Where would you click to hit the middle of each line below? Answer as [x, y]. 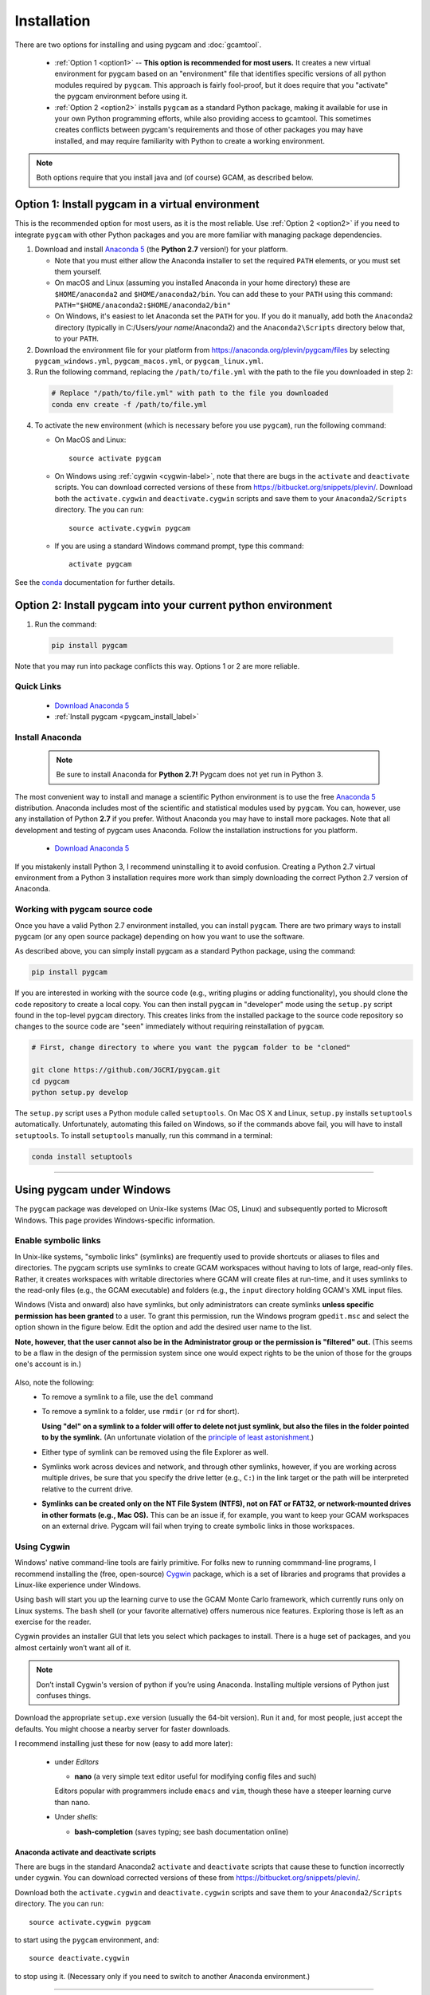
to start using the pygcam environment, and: [87, 1940]
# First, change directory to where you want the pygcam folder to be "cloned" [191, 1048]
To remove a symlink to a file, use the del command [127, 1397]
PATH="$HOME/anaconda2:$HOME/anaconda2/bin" [143, 306]
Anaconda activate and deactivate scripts [86, 1852]
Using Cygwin [43, 1547]
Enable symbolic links [58, 1241]
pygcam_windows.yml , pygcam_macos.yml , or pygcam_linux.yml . [149, 361]
